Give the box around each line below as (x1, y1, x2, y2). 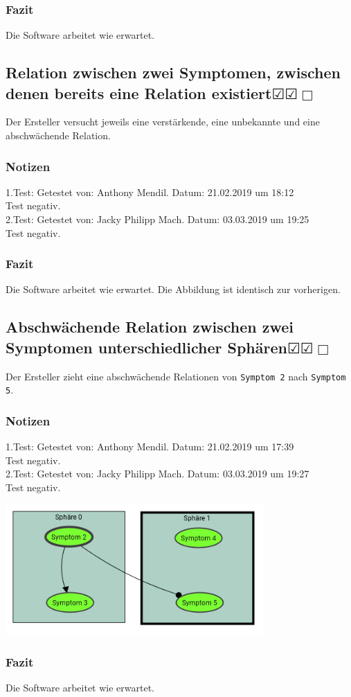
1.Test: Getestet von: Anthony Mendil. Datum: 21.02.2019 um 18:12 (6, 184, 294, 199)
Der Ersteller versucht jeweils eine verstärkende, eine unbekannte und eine (6, 114, 320, 129)
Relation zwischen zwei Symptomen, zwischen (6, 62, 341, 83)
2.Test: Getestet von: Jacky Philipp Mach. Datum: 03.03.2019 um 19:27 (6, 466, 309, 481)
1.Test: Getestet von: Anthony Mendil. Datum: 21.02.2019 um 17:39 (6, 439, 294, 454)
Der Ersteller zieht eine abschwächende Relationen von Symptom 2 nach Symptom (6, 369, 346, 383)
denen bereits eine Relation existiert (6, 82, 272, 103)
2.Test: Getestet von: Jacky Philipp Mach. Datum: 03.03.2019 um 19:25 (6, 212, 309, 226)
